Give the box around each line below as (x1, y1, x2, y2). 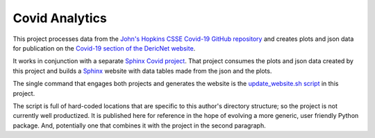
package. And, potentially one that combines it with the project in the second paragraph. (12, 121, 267, 130)
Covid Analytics (12, 10, 107, 26)
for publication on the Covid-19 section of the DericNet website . (12, 44, 196, 52)
